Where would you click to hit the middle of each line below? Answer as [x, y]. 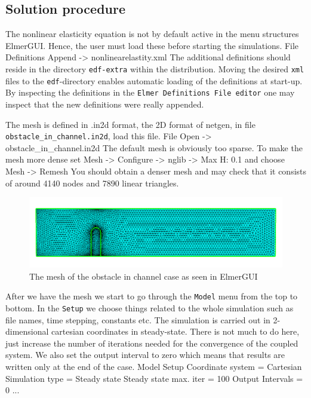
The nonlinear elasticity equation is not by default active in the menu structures [152, 34]
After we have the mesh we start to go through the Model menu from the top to [152, 296]
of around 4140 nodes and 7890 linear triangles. [92, 183]
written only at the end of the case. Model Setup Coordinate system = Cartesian [154, 367]
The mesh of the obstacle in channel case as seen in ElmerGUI [144, 276]
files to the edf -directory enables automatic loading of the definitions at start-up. [154, 80]
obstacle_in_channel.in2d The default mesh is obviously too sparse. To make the [154, 147]
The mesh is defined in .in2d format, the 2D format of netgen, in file [130, 124]
